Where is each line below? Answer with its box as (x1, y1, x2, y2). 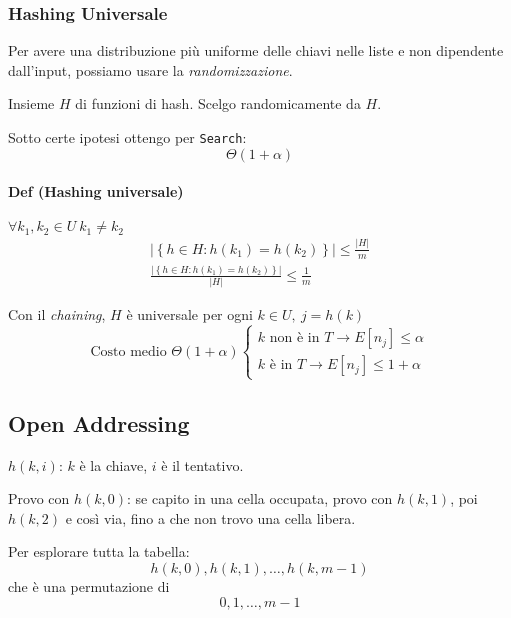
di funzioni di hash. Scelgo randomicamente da (75, 93, 361, 114)
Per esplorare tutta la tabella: (8, 541, 190, 562)
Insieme (8, 93, 55, 114)
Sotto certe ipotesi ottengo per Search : (8, 127, 247, 147)
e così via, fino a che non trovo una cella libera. (65, 507, 356, 528)
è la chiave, (79, 454, 148, 475)
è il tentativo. (161, 454, 244, 475)
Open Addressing (8, 407, 190, 438)
